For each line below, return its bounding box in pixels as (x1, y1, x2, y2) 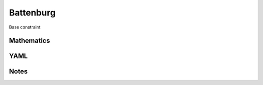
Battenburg (9, 7, 56, 18)
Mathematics (9, 37, 50, 45)
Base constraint (9, 24, 41, 30)
